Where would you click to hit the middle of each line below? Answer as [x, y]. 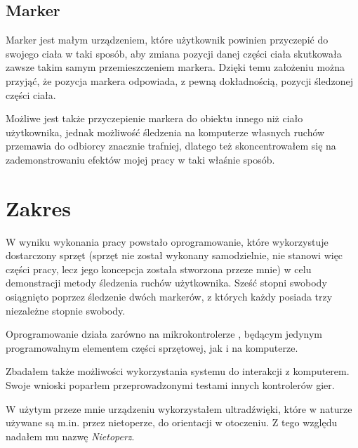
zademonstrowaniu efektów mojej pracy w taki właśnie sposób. [140, 159]
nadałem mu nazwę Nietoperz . [70, 436]
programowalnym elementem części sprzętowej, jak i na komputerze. [152, 347]
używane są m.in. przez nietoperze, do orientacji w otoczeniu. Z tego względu [172, 422]
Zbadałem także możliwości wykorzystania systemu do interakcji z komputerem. [178, 371]
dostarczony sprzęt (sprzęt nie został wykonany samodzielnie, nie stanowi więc [174, 255]
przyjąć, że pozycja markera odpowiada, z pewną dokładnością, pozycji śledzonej [179, 80]
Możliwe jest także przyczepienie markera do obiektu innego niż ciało [154, 118]
